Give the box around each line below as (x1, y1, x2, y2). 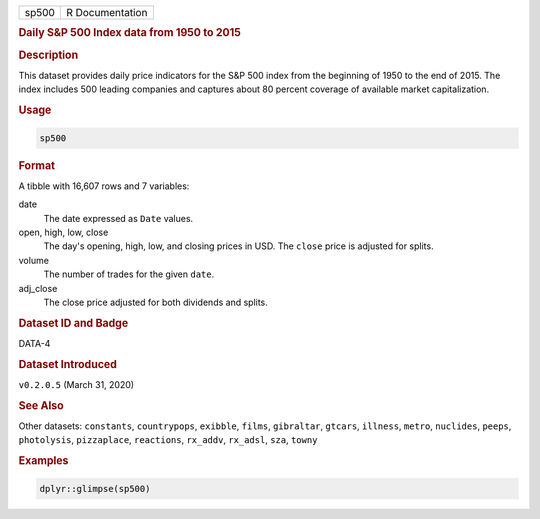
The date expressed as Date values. (43, 212, 194, 224)
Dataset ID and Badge (18, 316, 129, 330)
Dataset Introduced (18, 357, 117, 371)
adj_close (18, 282, 58, 294)
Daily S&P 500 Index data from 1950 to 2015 (18, 26, 242, 40)
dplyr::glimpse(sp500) (39, 483, 151, 494)
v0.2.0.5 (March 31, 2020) (18, 379, 135, 391)
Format (18, 158, 55, 172)
